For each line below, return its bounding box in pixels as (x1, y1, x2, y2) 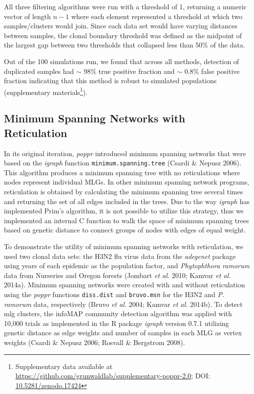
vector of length (4, 11, 51, 21)
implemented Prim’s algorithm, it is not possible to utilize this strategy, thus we (4, 206, 244, 216)
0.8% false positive (184, 66, 240, 76)
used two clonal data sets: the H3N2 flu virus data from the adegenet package (4, 251, 236, 261)
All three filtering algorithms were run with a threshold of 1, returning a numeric (4, 1, 247, 11)
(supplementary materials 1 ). (4, 85, 87, 97)
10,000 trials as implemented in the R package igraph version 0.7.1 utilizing (4, 318, 229, 328)
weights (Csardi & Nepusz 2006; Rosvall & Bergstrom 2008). (4, 337, 185, 347)
